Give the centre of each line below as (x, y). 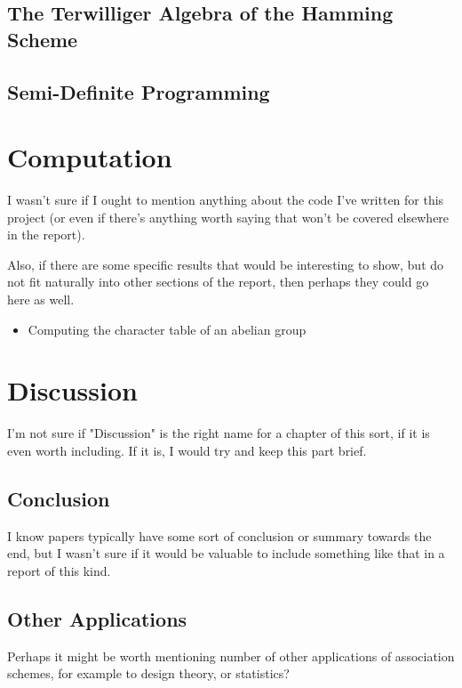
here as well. (41, 299)
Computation (90, 157)
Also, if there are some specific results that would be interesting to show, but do (226, 264)
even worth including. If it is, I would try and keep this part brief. (187, 450)
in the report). (46, 235)
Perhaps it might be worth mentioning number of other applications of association (231, 656)
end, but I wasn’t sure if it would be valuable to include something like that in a (226, 553)
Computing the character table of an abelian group (167, 329)
